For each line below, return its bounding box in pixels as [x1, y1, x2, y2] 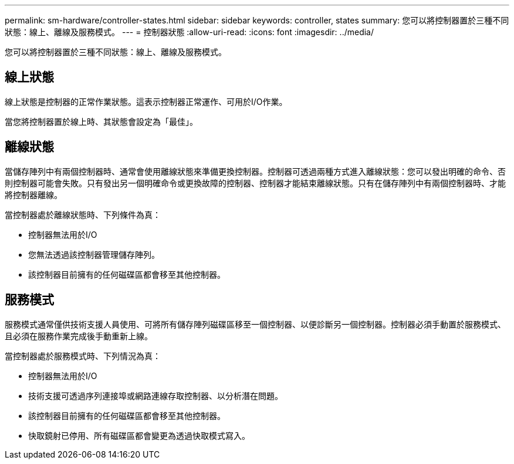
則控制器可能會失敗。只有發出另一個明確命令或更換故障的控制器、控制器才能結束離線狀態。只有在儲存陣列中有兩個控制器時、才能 [5, 178, 506, 188]
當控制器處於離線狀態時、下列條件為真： [5, 209, 161, 220]
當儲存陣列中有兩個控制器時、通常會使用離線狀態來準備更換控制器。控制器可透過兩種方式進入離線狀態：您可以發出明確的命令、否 [5, 166, 506, 176]
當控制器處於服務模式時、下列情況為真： [5, 350, 161, 361]
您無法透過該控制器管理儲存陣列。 [28, 249, 160, 260]
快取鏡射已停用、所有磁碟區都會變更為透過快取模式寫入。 [28, 430, 250, 441]
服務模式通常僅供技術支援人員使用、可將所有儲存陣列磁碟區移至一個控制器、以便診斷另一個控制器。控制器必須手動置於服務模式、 [5, 319, 506, 329]
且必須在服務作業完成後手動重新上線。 [5, 330, 153, 341]
